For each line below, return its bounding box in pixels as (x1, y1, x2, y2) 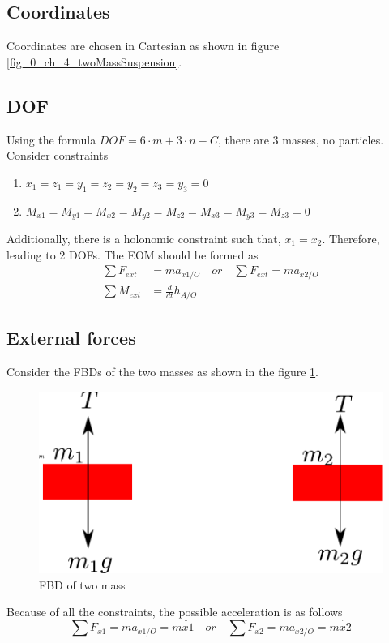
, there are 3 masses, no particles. (217, 131, 384, 148)
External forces (6, 325, 136, 350)
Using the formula (6, 131, 96, 148)
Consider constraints (6, 147, 109, 164)
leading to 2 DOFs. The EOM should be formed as (6, 246, 259, 263)
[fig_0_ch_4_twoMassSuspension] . (6, 53, 182, 70)
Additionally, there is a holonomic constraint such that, (6, 230, 281, 247)
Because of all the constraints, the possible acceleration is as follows (6, 603, 343, 620)
